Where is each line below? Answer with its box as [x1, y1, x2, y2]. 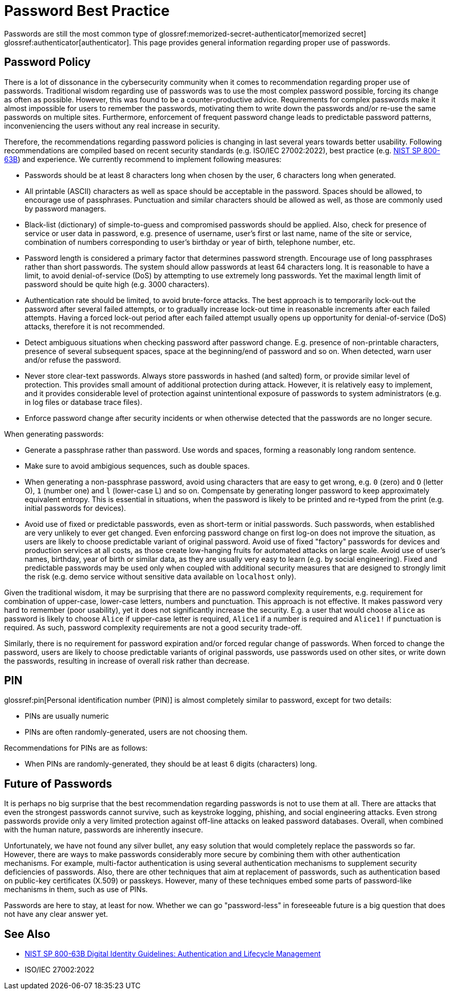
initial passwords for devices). [25, 503, 126, 512]
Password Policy [4, 56, 91, 69]
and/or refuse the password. [25, 355, 121, 364]
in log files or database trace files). [25, 397, 142, 406]
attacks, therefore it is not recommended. [25, 322, 165, 331]
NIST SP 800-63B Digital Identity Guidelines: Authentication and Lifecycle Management [25, 949, 321, 958]
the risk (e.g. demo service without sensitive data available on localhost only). [25, 572, 296, 581]
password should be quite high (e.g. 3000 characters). [25, 279, 210, 289]
